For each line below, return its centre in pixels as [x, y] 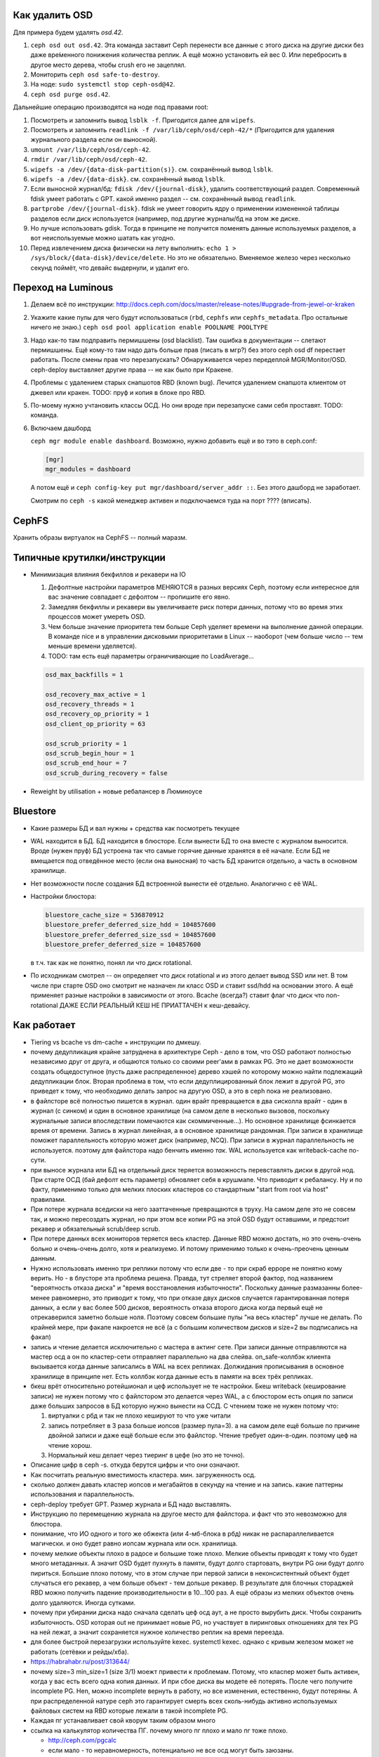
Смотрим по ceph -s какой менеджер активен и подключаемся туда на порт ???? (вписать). [171, 500]
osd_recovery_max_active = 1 [95, 694]
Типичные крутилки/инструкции [89, 558]
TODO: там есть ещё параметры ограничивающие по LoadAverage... [151, 656]
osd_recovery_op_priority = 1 [97, 714]
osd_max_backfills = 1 [84, 674]
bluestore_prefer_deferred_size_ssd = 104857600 [131, 934]
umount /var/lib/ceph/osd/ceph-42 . [91, 149]
